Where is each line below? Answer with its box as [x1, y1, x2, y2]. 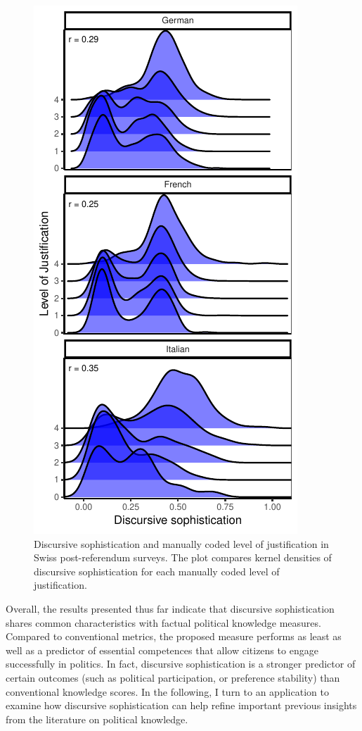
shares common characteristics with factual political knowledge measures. [6, 615, 321, 630]
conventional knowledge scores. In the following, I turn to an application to [6, 684, 329, 699]
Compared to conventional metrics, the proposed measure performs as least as [6, 629, 342, 644]
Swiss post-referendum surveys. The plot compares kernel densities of [34, 550, 332, 565]
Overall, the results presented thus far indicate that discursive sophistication [6, 601, 335, 616]
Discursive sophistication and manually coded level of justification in [34, 536, 329, 551]
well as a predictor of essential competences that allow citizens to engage [6, 642, 318, 657]
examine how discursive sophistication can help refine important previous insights [6, 698, 357, 713]
